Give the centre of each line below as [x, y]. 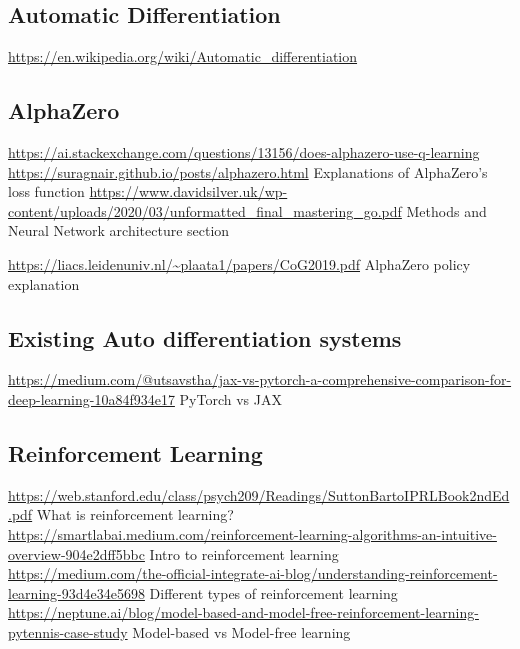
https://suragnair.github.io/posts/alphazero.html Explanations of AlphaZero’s [248, 171]
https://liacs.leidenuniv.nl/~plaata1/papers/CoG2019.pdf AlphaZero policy [239, 263]
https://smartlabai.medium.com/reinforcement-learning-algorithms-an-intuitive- [252, 533]
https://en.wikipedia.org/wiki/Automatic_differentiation [183, 56]
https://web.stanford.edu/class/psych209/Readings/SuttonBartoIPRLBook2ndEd [259, 494]
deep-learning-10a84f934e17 [91, 398]
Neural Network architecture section [119, 230]
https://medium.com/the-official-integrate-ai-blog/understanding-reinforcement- [253, 573]
